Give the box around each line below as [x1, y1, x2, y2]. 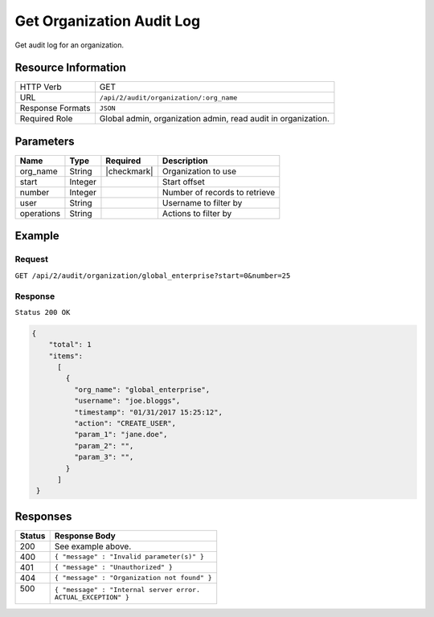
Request [14, 254, 48, 265]
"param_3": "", [73, 452, 134, 462]
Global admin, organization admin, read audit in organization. [99, 113, 330, 125]
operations [19, 207, 61, 219]
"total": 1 [48, 340, 92, 349]
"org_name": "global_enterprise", [73, 385, 211, 394]
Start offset [162, 176, 205, 187]
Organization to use [162, 165, 237, 177]
